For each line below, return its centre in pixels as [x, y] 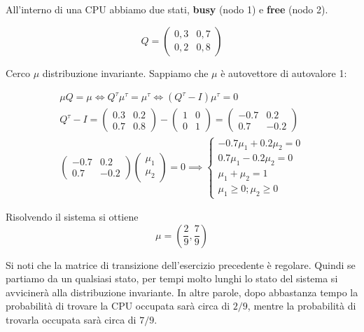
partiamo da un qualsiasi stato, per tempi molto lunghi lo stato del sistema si [172, 278]
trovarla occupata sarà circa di [71, 320]
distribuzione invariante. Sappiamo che [125, 72]
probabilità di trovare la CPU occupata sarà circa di [118, 306]
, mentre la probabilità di [302, 306]
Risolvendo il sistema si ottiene [72, 217]
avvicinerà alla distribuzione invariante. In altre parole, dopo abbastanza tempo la [182, 292]
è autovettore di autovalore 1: [284, 72]
